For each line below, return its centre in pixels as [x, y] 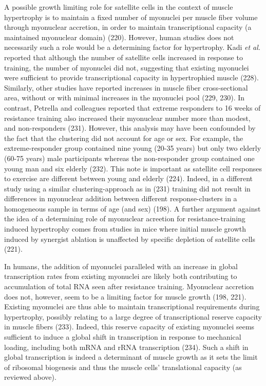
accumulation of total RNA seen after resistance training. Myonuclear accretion [129, 286]
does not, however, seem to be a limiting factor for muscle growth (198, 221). [125, 296]
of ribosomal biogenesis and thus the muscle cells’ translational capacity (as [123, 367]
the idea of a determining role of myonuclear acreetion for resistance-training [125, 218]
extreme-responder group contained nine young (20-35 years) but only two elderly [133, 148]
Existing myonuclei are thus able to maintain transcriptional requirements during [132, 306]
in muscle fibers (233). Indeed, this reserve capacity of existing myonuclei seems [129, 327]
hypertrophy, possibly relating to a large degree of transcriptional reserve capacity [133, 316]
